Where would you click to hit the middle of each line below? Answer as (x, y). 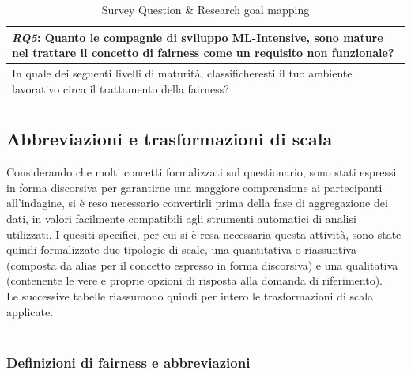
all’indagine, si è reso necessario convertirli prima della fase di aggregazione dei (197, 203)
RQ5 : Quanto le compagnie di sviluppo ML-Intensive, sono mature (198, 37)
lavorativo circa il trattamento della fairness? (121, 88)
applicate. (30, 311)
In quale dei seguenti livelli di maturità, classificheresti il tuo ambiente (182, 73)
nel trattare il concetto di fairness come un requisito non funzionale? (203, 53)
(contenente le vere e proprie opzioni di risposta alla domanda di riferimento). (195, 280)
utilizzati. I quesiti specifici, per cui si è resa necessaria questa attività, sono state (204, 234)
